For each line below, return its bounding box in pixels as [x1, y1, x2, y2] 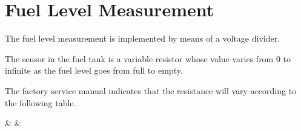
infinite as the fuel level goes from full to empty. [5, 64, 183, 77]
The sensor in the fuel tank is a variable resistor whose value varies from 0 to [5, 52, 291, 65]
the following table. [5, 96, 76, 109]
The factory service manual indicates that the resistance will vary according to [5, 84, 297, 97]
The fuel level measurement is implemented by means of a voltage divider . [5, 32, 280, 45]
